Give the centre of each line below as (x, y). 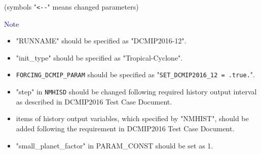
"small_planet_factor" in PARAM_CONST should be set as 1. (115, 145)
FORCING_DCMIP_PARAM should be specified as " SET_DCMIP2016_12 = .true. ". (135, 74)
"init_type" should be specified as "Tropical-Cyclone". (99, 57)
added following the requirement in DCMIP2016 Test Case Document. (125, 128)
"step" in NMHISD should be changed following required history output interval (136, 92)
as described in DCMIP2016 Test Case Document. (94, 101)
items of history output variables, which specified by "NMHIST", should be (132, 118)
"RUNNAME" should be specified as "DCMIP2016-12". (101, 41)
